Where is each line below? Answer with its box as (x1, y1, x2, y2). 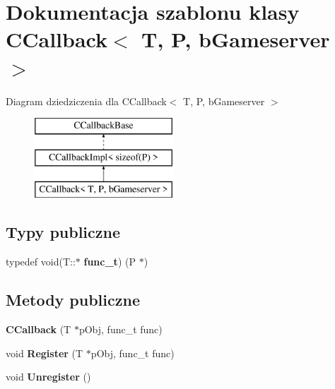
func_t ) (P (83, 254, 136, 269)
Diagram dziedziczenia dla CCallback (6, 93, 167, 108)
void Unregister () (6, 369, 91, 384)
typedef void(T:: (6, 254, 76, 269)
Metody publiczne (6, 289, 140, 311)
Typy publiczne (6, 221, 121, 243)
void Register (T (6, 345, 83, 360)
